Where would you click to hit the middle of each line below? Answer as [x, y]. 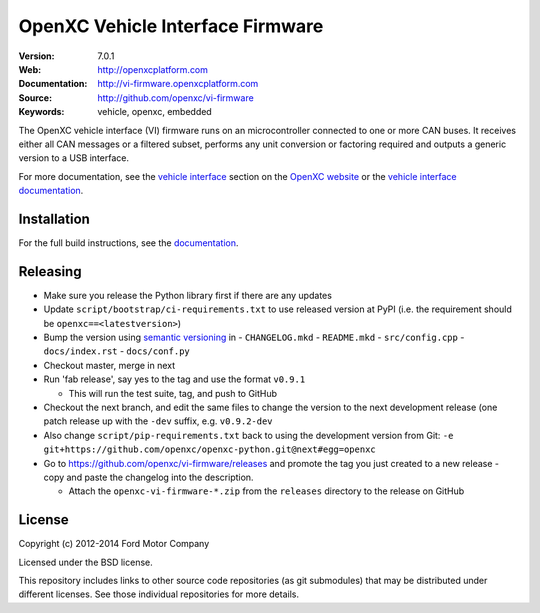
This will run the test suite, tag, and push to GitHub [173, 393]
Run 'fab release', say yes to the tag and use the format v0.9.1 [174, 379]
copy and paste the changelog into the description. [148, 477]
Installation [54, 218]
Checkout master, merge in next [109, 365]
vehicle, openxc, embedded [154, 112]
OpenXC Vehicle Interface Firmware [171, 26]
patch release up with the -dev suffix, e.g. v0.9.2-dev [158, 421]
